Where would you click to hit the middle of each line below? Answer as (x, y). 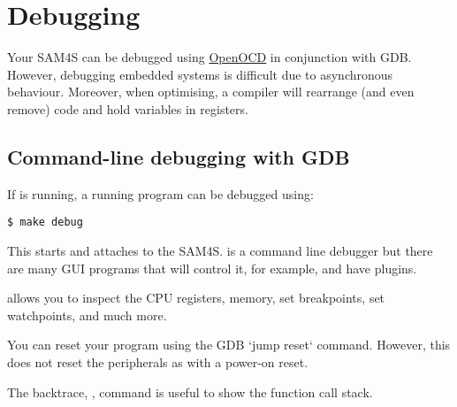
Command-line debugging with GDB (179, 156)
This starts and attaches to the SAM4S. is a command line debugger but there (220, 250)
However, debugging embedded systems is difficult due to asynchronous (200, 74)
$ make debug (45, 223)
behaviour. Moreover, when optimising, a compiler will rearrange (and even (211, 92)
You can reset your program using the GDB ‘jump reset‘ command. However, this (229, 345)
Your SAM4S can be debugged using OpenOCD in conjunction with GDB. (209, 57)
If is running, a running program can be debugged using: (160, 193)
